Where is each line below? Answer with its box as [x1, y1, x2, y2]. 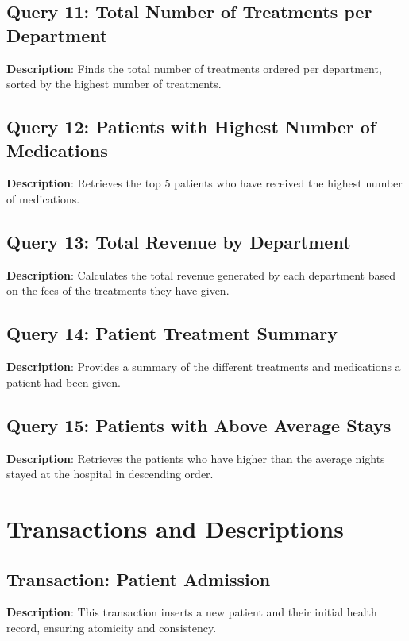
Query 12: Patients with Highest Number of [6, 114, 376, 139]
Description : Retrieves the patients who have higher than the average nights [6, 450, 385, 466]
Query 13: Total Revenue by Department [6, 229, 351, 253]
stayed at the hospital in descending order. [6, 465, 214, 482]
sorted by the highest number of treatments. [6, 75, 222, 92]
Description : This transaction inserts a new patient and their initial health [6, 604, 377, 620]
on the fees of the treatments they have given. [6, 282, 230, 299]
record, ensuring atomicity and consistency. [6, 619, 217, 635]
